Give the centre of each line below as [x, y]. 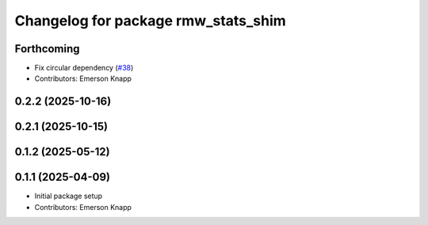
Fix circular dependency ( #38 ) [84, 68]
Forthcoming [47, 49]
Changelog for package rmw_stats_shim [151, 21]
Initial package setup [69, 196]
